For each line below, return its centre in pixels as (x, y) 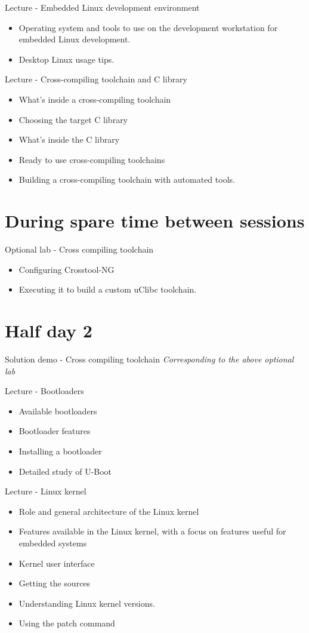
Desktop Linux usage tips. (67, 59)
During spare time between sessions (155, 221)
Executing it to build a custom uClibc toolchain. (108, 289)
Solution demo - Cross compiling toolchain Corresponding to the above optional (149, 359)
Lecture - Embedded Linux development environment (102, 7)
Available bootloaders (58, 411)
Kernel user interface (57, 563)
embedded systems (53, 543)
